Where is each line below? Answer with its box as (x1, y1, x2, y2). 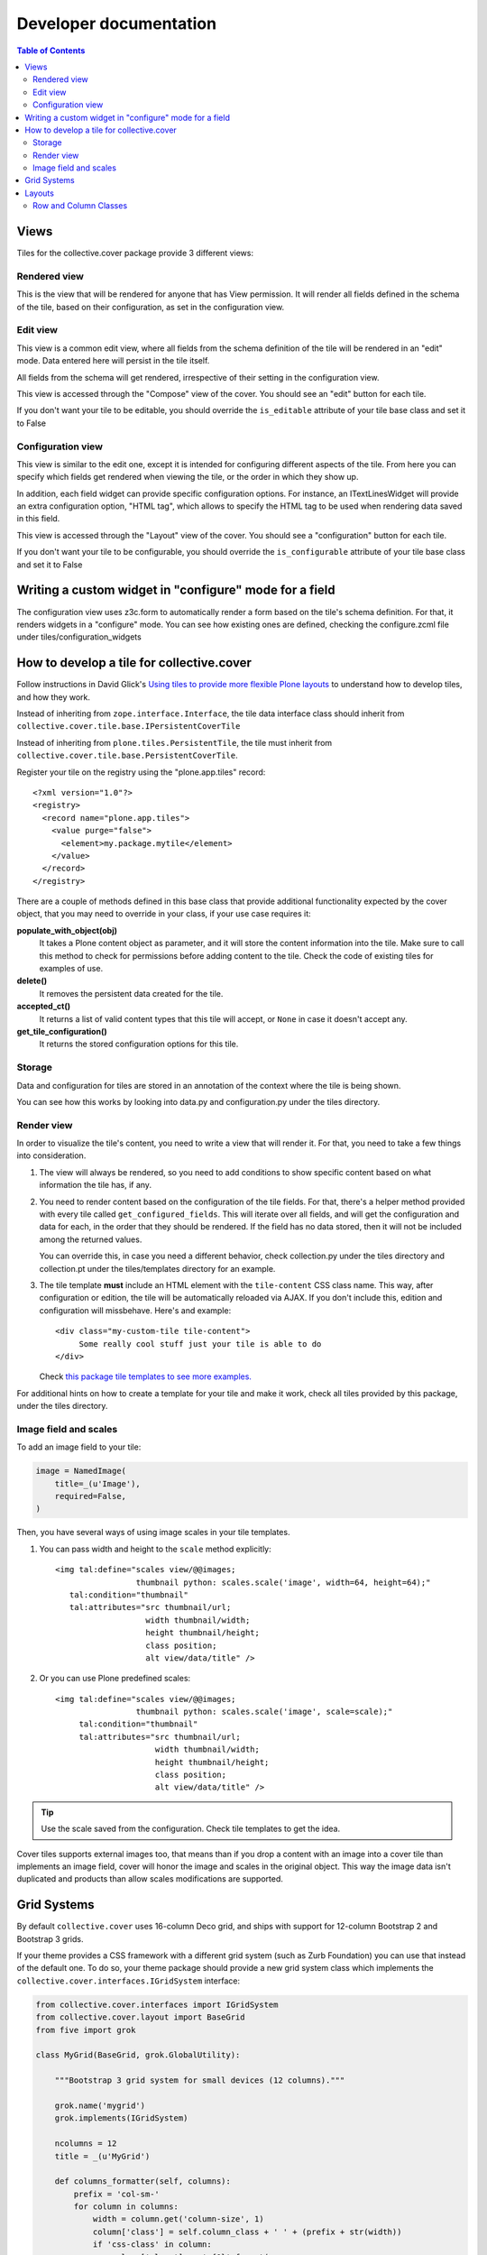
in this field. (16, 513, 60, 524)
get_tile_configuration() (16, 1026, 107, 1036)
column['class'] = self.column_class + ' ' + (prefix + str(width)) (92, 2226, 402, 2237)
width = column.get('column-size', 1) (92, 2214, 265, 2224)
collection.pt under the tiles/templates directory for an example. (39, 1263, 276, 1274)
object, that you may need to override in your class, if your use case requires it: (16, 908, 311, 919)
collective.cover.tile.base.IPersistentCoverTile (16, 722, 241, 732)
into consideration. (16, 1150, 87, 1161)
